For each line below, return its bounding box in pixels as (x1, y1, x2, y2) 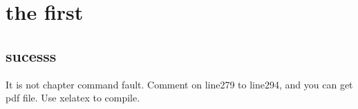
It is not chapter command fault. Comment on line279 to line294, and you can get (6, 77, 353, 91)
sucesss (6, 45, 57, 66)
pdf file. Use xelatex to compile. (6, 90, 140, 105)
